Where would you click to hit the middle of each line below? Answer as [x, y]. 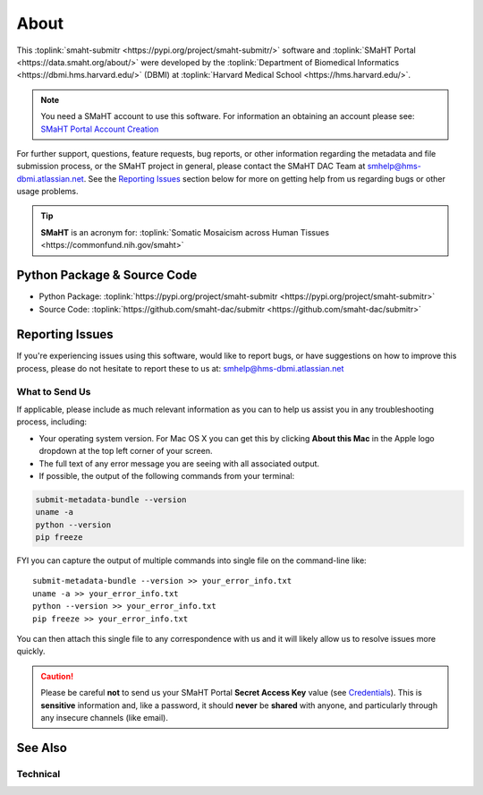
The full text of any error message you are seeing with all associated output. [179, 463]
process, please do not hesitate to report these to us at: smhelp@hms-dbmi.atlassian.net [180, 368]
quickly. [31, 651]
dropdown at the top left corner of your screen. [126, 451]
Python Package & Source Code [107, 275]
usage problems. [48, 192]
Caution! [57, 676]
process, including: [52, 422]
